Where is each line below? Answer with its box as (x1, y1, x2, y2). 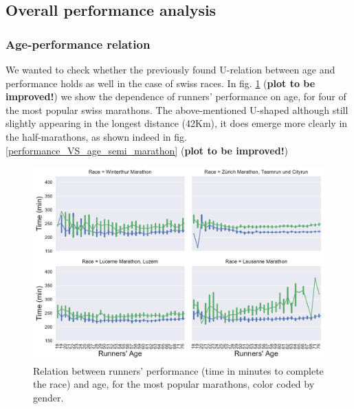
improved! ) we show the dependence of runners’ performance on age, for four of (5, 89, 346, 104)
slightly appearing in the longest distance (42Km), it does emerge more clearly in (5, 116, 348, 130)
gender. (33, 390, 64, 404)
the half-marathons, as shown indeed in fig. (5, 129, 187, 143)
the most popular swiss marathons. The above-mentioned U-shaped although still (5, 102, 349, 117)
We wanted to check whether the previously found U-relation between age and (5, 62, 335, 76)
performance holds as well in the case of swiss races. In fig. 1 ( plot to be (5, 75, 316, 90)
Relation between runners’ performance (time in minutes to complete (33, 363, 324, 377)
